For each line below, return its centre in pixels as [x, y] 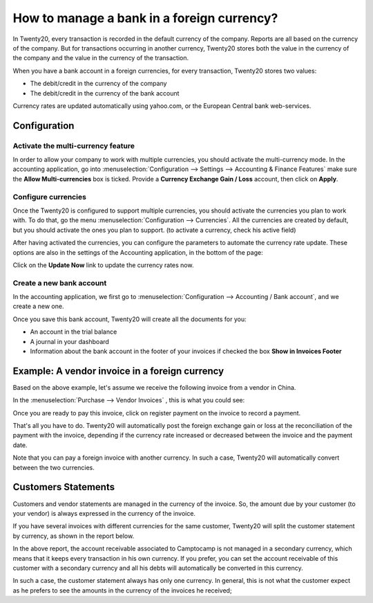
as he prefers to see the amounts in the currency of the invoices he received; [122, 590]
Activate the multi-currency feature [74, 145]
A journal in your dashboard [70, 341]
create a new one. [38, 306]
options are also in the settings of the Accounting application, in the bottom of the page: [138, 252]
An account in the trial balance [74, 332]
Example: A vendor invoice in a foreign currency [118, 371]
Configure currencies [49, 197]
